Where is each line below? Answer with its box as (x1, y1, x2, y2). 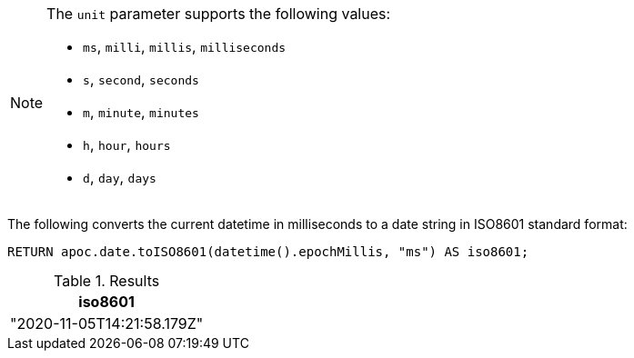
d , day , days (83, 168, 156, 186)
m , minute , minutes (83, 103, 199, 121)
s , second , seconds (83, 70, 199, 88)
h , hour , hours (83, 135, 171, 154)
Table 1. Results (54, 272, 160, 290)
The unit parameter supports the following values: (46, 5, 391, 23)
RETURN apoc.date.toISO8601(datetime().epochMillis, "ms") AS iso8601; (7, 244, 529, 259)
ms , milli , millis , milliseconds (83, 37, 287, 55)
